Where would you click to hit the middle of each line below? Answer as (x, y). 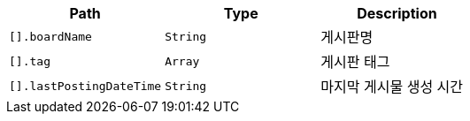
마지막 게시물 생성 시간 (392, 87)
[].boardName (50, 36)
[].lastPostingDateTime (85, 86)
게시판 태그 (355, 62)
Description (397, 13)
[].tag (30, 61)
